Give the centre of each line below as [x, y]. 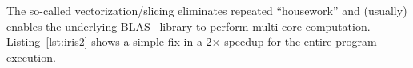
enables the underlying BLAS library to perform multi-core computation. [188, 26]
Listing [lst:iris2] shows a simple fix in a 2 [109, 42]
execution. [31, 57]
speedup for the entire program [301, 42]
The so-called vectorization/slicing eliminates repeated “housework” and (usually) [207, 10]
